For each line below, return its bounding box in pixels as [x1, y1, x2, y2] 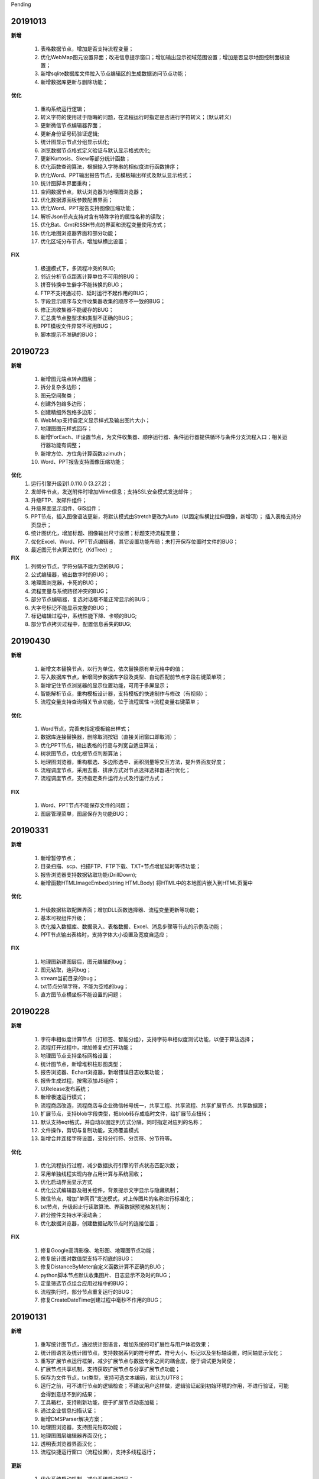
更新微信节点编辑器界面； [40, 122, 103, 129]
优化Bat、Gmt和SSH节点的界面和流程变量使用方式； [40, 221, 168, 228]
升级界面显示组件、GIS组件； [31, 505, 102, 512]
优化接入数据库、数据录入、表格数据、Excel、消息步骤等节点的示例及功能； [40, 923, 224, 930]
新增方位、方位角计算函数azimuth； [40, 450, 128, 457]
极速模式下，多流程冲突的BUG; [40, 264, 116, 272]
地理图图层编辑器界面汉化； [40, 1432, 108, 1439]
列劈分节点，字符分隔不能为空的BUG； [31, 563, 125, 570]
